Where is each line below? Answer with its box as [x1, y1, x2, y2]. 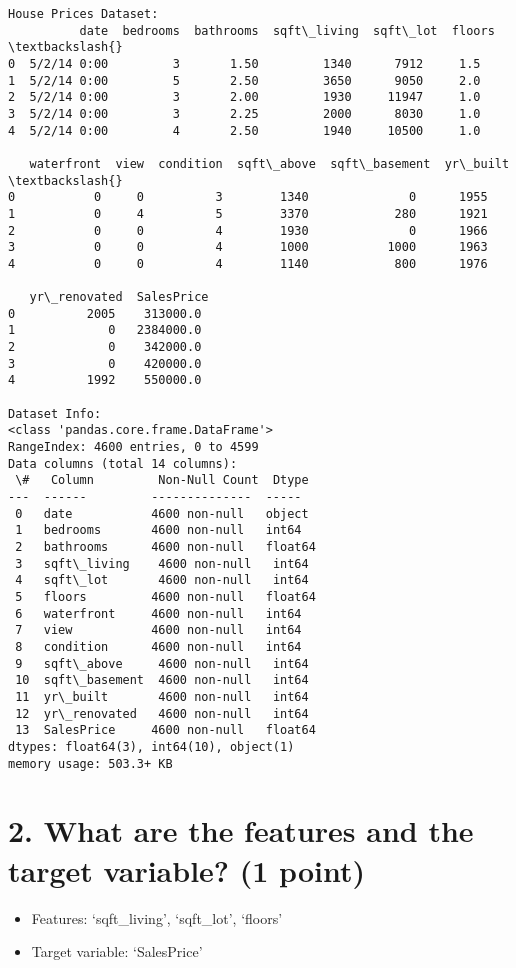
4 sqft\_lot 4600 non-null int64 [15, 573, 309, 588]
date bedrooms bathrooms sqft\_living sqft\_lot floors [79, 23, 495, 38]
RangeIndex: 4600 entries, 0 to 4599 [8, 440, 259, 455]
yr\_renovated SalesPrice [29, 290, 209, 305]
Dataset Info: [8, 406, 102, 421]
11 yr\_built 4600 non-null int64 [15, 689, 309, 704]
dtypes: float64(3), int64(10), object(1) [8, 739, 295, 754]
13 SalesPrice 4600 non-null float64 [15, 723, 316, 738]
